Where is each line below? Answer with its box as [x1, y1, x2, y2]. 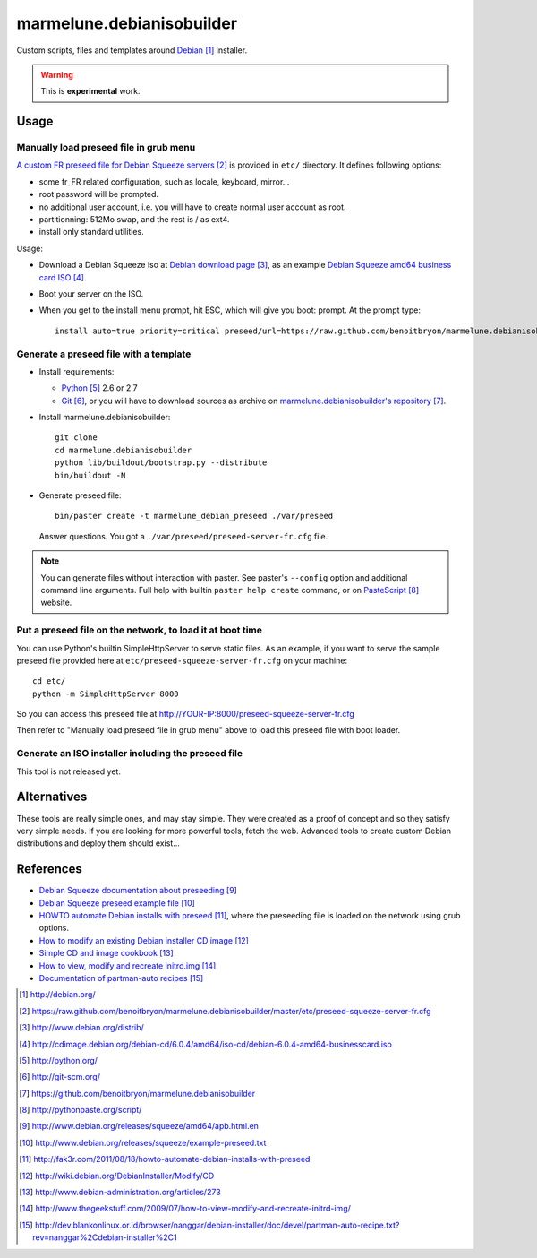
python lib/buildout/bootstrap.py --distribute [55, 458, 268, 468]
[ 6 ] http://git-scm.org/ [19, 1072, 100, 1082]
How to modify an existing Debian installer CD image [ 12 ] [38, 935, 250, 945]
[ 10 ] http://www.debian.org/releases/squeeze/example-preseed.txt [19, 1137, 267, 1148]
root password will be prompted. [38, 189, 159, 200]
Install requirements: [38, 366, 115, 376]
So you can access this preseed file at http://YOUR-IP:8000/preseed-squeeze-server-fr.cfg [16, 709, 355, 719]
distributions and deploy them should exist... [16, 838, 181, 849]
